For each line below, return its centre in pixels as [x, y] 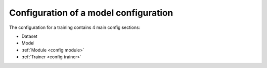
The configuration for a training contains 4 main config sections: [75, 27]
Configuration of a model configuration [91, 13]
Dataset [29, 36]
